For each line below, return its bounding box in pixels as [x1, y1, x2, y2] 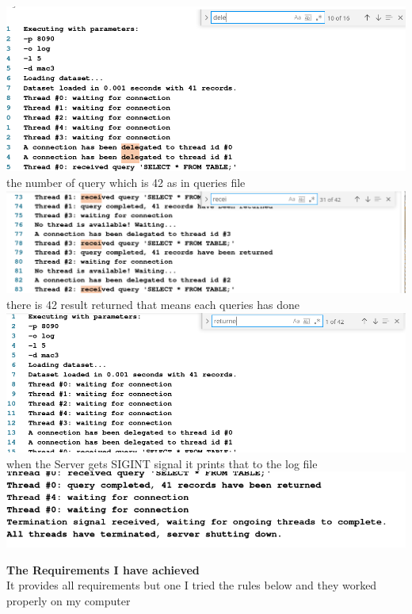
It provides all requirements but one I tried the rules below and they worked [6, 577, 377, 593]
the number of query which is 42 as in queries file [6, 174, 246, 190]
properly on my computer [6, 592, 131, 608]
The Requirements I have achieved [6, 561, 200, 578]
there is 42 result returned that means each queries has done [6, 296, 299, 312]
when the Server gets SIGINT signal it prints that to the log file [6, 455, 318, 471]
